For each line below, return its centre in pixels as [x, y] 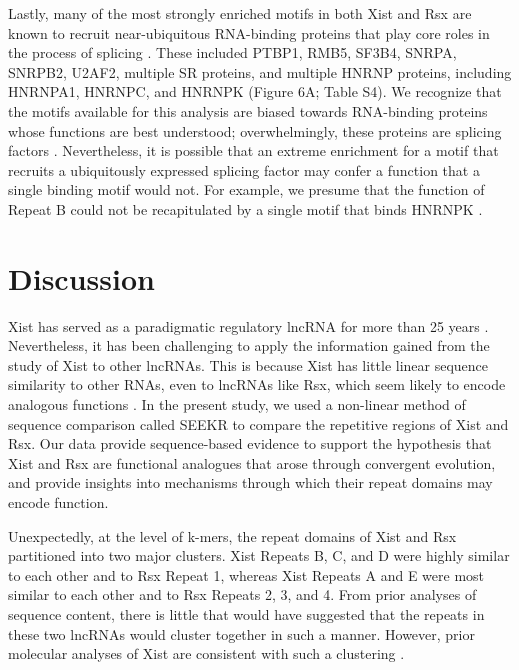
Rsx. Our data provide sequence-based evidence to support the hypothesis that [250, 443]
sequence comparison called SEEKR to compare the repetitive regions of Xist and [258, 423]
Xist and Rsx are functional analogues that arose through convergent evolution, [252, 462]
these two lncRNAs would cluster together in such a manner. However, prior [241, 633]
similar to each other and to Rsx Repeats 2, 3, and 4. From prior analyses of [242, 594]
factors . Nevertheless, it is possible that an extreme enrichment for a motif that [253, 150]
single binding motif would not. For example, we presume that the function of [246, 189]
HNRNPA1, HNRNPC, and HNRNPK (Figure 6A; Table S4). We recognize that [255, 91]
